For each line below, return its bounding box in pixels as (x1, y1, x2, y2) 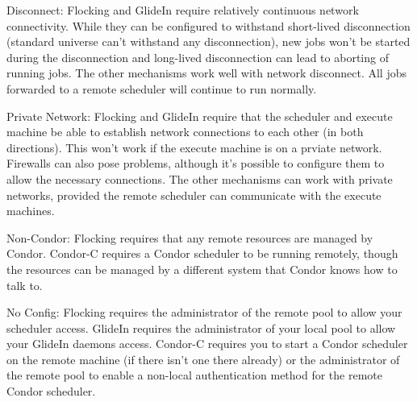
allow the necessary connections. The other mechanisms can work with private (6, 170, 393, 187)
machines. (6, 202, 55, 219)
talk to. (6, 276, 43, 293)
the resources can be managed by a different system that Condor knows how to (6, 260, 398, 277)
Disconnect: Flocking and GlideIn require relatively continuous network (6, 2, 359, 18)
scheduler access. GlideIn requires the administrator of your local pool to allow (6, 319, 396, 336)
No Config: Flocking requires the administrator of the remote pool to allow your (6, 304, 402, 321)
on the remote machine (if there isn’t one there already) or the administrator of (6, 350, 400, 367)
